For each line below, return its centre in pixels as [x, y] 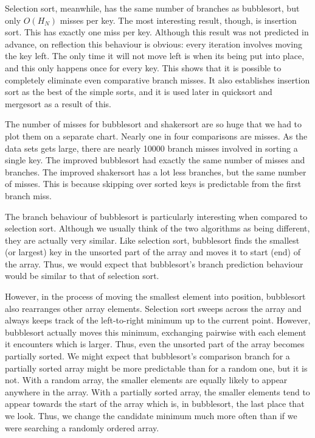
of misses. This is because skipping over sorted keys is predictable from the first [153, 184]
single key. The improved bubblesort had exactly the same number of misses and [155, 160]
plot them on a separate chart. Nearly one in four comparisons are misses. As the [156, 136]
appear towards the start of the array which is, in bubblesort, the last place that [155, 404]
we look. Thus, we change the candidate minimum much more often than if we [151, 415]
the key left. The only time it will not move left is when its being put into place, [155, 56]
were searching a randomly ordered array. [82, 427]
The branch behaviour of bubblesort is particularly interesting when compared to [156, 216]
